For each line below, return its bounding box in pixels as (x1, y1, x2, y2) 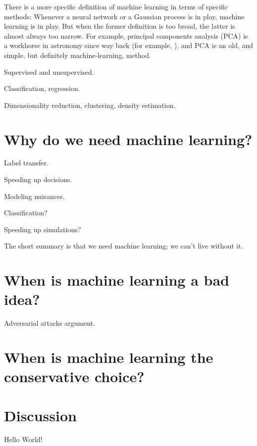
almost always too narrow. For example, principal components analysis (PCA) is (4, 30, 248, 41)
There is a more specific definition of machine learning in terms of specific (4, 1, 228, 11)
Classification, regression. (4, 83, 80, 94)
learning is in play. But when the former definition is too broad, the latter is (4, 21, 235, 31)
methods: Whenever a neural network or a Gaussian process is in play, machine (4, 11, 245, 21)
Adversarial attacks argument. (4, 318, 96, 328)
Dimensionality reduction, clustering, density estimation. (4, 99, 176, 110)
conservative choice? (4, 366, 145, 387)
